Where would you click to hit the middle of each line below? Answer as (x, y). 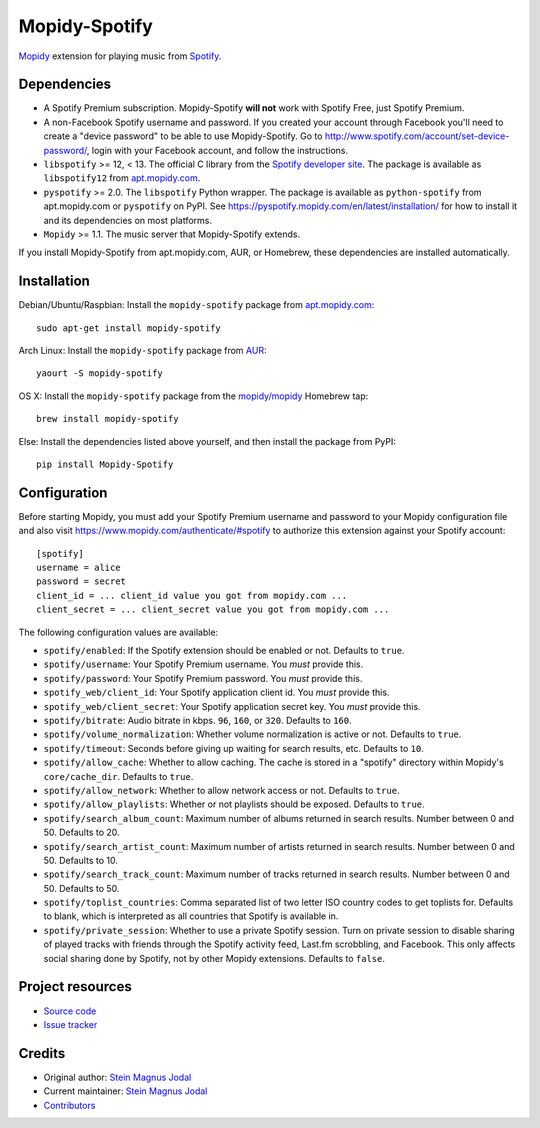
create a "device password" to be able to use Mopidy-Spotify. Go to (183, 136)
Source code (70, 1011)
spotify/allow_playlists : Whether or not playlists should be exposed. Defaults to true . (234, 804)
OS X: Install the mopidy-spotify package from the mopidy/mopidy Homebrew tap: (193, 396)
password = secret (81, 581)
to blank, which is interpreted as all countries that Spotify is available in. (191, 916)
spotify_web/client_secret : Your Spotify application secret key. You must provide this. (232, 706)
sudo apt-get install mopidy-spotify (129, 328)
